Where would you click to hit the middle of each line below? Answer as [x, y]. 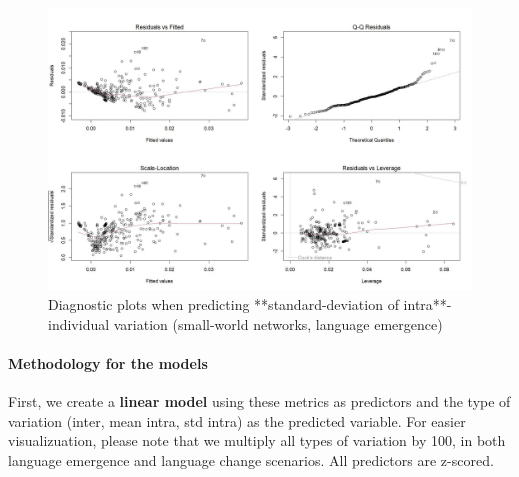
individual [79, 323]
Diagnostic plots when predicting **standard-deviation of [223, 303]
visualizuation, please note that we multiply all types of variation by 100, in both [257, 440]
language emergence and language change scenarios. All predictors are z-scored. [251, 459]
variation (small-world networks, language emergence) [278, 323]
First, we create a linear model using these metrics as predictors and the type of [259, 400]
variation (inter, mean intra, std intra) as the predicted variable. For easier [237, 420]
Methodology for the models [108, 362]
